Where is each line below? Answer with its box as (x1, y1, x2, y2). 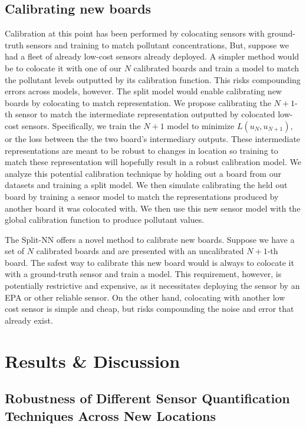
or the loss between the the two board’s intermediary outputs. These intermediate (5, 132, 301, 144)
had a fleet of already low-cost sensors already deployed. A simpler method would (5, 50, 300, 62)
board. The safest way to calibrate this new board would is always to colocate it (5, 256, 294, 268)
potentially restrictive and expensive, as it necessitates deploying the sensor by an (5, 279, 300, 292)
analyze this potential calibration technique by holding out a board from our (5, 167, 281, 179)
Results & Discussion (5, 348, 180, 373)
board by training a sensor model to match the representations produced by (5, 190, 279, 202)
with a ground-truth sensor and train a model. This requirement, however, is (5, 268, 282, 280)
